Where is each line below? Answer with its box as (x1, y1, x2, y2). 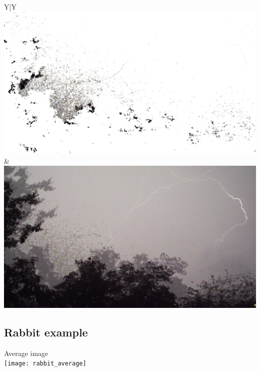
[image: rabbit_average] (4, 360, 86, 367)
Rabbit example (4, 324, 88, 339)
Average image (4, 347, 48, 358)
